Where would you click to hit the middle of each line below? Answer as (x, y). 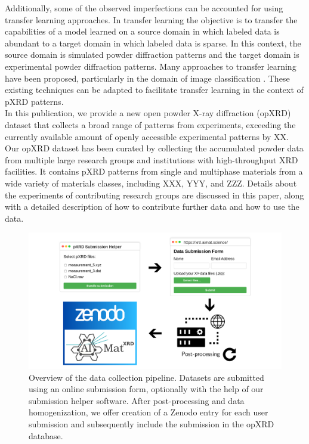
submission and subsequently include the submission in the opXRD (152, 424)
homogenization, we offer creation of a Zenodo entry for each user (149, 412)
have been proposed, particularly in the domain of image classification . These (147, 78)
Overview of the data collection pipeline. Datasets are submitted (146, 377)
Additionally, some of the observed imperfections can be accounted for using (144, 8)
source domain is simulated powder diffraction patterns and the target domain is (152, 55)
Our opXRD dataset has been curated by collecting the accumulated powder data (154, 148)
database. (46, 435)
